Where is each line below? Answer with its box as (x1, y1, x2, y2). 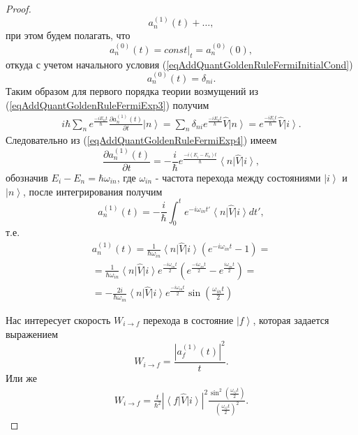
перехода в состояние (143, 312, 234, 327)
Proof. (6, 1, 31, 15)
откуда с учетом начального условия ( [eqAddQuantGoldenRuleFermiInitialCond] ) (6, 57, 353, 71)
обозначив (6, 170, 48, 184)
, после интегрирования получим (23, 184, 163, 198)
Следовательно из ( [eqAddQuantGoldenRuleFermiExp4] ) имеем (6, 133, 277, 147)
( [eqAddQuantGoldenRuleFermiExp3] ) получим (6, 97, 209, 112)
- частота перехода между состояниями (155, 170, 321, 184)
